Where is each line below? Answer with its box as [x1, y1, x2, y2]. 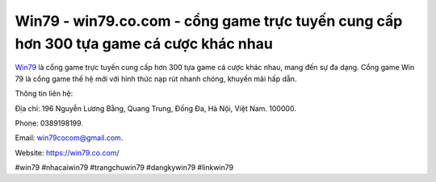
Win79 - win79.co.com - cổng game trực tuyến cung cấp [15, 12, 403, 30]
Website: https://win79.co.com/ [15, 147, 120, 157]
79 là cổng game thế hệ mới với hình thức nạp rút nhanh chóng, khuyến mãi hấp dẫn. [15, 73, 297, 84]
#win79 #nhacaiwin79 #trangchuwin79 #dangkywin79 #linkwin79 [15, 163, 234, 172]
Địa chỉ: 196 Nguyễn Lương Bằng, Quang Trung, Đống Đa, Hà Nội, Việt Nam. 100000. [15, 103, 296, 113]
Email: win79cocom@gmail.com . [15, 133, 124, 143]
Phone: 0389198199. [15, 118, 84, 128]
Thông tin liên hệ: [15, 89, 73, 98]
